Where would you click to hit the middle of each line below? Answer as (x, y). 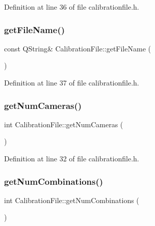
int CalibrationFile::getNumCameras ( (64, 124)
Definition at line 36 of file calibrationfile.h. (72, 7)
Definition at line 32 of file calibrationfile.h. (72, 158)
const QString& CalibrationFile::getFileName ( (77, 48)
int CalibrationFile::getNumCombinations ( (72, 200)
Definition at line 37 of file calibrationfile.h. (72, 82)
